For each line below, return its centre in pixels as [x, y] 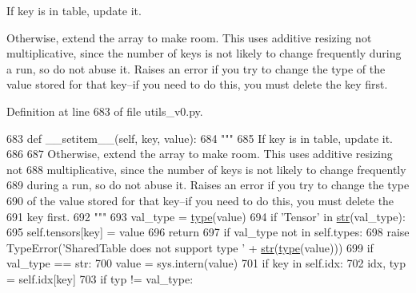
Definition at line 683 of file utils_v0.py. [105, 111]
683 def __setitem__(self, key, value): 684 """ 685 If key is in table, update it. [200, 138]
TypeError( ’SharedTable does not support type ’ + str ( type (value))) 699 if [190, 247]
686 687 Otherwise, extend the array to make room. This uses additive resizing [200, 154]
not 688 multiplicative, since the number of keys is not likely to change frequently [206, 169]
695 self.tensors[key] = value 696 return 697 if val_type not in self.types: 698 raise [208, 232]
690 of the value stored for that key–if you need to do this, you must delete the [200, 200]
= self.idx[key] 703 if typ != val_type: [100, 278]
